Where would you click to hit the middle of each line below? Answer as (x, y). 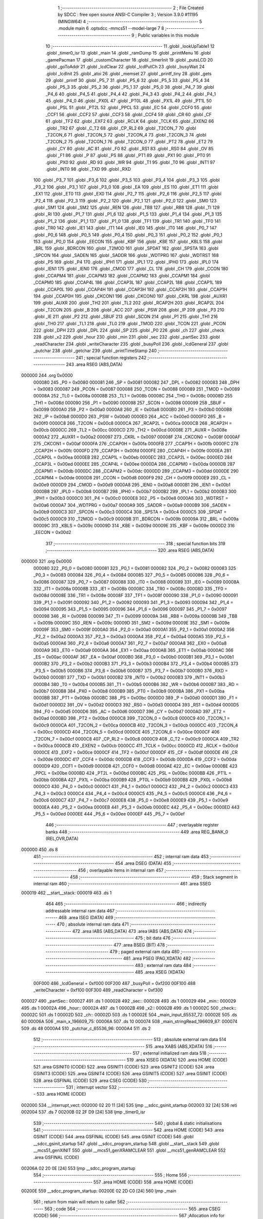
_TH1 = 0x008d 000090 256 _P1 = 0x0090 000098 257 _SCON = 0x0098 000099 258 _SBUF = (130, 403)
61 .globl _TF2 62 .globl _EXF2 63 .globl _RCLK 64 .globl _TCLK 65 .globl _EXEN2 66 (130, 121)
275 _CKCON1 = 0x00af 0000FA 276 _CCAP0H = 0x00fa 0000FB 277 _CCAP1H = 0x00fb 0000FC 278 (136, 444)
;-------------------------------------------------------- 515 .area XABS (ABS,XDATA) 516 (123, 1046)
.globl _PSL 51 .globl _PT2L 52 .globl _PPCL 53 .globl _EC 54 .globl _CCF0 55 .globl (129, 108)
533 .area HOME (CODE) (61, 1094)
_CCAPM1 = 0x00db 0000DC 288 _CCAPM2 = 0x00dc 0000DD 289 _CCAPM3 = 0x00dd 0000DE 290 (136, 471)
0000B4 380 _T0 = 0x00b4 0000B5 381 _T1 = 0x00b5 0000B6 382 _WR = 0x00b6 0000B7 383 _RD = (136, 684)
